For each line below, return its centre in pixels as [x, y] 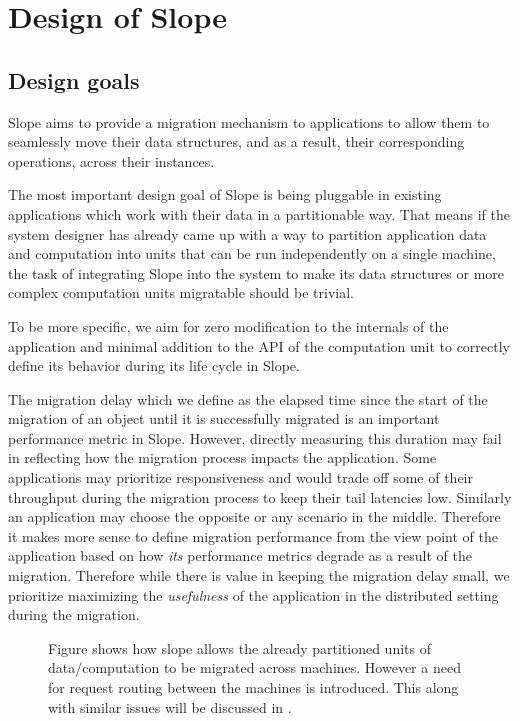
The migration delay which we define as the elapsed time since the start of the [248, 398]
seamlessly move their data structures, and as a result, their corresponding [236, 141]
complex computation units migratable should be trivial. [181, 292]
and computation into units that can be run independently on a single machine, [252, 253]
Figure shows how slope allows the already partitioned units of [239, 647]
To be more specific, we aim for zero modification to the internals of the [228, 325]
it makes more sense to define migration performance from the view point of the [253, 535]
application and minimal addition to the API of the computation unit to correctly [259, 345]
